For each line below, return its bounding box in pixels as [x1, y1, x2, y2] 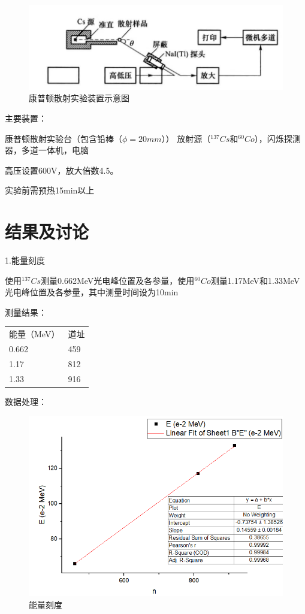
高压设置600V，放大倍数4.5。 [5, 164, 119, 176]
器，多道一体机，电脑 [5, 144, 89, 156]
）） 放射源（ [161, 132, 211, 144]
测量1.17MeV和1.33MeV [210, 274, 300, 286]
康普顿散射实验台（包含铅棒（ [5, 132, 122, 144]
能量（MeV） [9, 328, 60, 340]
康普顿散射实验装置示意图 [29, 92, 129, 104]
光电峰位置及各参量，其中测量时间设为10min [5, 286, 179, 298]
